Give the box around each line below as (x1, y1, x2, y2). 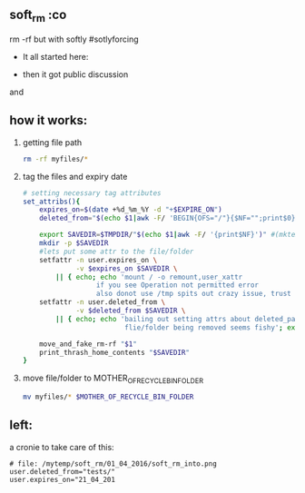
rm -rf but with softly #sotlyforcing (9, 34, 139, 44)
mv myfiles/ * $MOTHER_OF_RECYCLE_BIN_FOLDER (22, 392, 194, 402)
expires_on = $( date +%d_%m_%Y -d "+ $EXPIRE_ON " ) (39, 205, 222, 214)
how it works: (9, 113, 88, 128)
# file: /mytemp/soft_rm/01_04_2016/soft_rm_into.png (9, 458, 218, 468)
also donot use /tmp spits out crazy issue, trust (95, 290, 292, 299)
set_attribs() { (22, 197, 81, 206)
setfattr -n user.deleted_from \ (39, 298, 166, 307)
